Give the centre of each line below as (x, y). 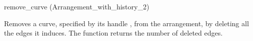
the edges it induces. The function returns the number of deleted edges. (113, 33)
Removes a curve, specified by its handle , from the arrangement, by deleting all (126, 23)
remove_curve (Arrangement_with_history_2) (77, 6)
